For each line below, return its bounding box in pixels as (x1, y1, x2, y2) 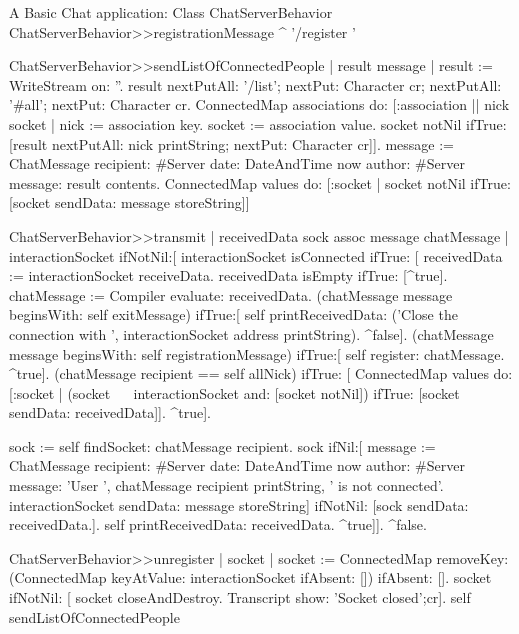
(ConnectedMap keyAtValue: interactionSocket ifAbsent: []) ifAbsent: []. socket (9, 567, 492, 588)
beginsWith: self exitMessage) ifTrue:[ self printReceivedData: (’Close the (9, 304, 458, 325)
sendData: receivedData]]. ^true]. (9, 402, 212, 423)
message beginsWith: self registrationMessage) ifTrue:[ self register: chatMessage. (9, 343, 505, 364)
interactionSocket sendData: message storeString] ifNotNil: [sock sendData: (9, 494, 469, 515)
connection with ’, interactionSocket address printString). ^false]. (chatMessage (9, 323, 494, 344)
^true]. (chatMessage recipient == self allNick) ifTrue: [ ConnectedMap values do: (9, 363, 513, 384)
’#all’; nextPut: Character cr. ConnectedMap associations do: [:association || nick (9, 94, 510, 115)
